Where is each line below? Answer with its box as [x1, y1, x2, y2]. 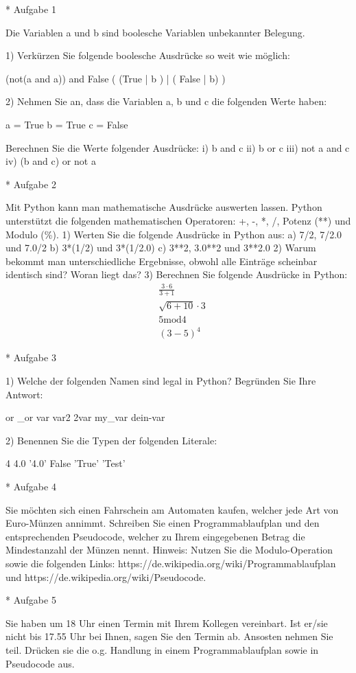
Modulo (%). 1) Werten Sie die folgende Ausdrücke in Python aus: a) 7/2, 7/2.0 [5, 227, 342, 241]
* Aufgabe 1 [5, 2, 56, 16]
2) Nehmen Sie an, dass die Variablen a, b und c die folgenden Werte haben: [5, 94, 327, 109]
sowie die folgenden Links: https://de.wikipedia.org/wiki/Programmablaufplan [5, 556, 336, 570]
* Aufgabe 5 [5, 593, 56, 607]
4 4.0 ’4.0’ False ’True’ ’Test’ [5, 456, 126, 470]
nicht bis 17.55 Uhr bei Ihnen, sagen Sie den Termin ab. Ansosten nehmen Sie [5, 629, 333, 643]
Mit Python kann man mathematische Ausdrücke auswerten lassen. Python [5, 200, 322, 214]
